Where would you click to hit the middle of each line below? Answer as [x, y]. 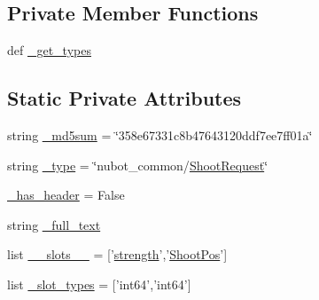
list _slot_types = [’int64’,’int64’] [99, 284]
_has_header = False [66, 195]
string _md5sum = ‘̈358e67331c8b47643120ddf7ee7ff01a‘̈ [160, 135]
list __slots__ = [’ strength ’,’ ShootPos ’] [117, 254]
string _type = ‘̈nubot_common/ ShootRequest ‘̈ [138, 165]
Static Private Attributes [124, 98]
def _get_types [49, 50]
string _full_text [54, 224]
